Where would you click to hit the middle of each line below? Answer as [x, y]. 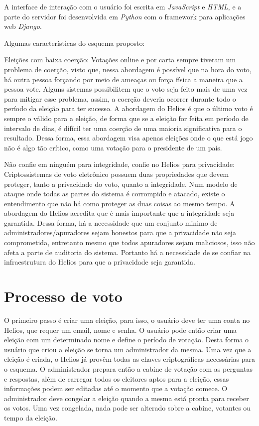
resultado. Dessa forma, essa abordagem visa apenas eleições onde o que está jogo [129, 138]
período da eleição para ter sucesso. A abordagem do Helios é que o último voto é [129, 108]
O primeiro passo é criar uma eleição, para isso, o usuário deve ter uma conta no [127, 320]
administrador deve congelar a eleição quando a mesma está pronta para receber [127, 398]
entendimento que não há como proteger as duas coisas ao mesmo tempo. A [120, 203]
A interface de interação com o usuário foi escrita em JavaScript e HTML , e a [123, 6]
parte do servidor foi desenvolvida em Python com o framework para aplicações [125, 16]
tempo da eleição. [31, 417]
